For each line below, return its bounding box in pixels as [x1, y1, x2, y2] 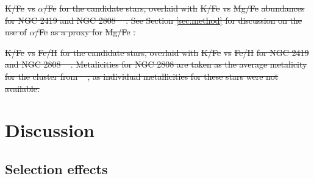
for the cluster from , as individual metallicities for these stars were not [5, 69, 279, 82]
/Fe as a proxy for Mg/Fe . [35, 26, 136, 38]
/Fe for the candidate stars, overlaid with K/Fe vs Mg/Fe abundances [43, 2, 305, 14]
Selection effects [5, 159, 108, 178]
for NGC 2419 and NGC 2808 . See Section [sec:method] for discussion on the [5, 13, 302, 26]
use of [5, 26, 27, 38]
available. [5, 82, 40, 94]
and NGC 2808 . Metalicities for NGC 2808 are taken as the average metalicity [5, 58, 307, 71]
